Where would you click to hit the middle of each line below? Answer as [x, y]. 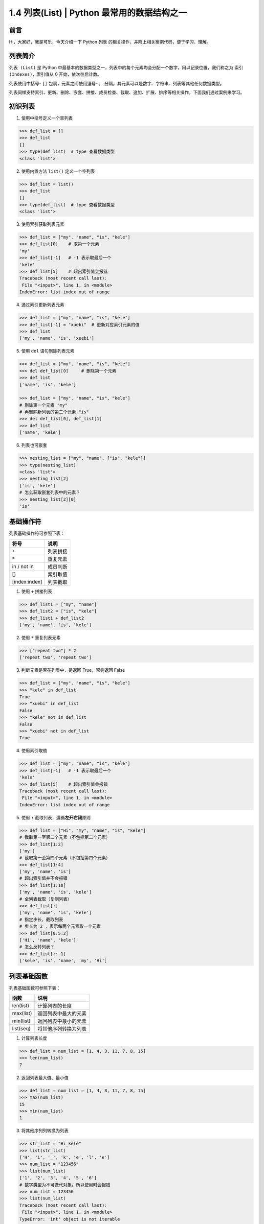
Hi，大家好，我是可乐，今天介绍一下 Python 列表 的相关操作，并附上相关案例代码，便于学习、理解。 [110, 42]
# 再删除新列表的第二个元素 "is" [54, 412]
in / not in [23, 566]
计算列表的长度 [55, 1006]
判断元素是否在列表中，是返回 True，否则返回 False [73, 670]
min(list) [22, 1021]
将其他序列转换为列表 [62, 1029]
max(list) [22, 1013]
